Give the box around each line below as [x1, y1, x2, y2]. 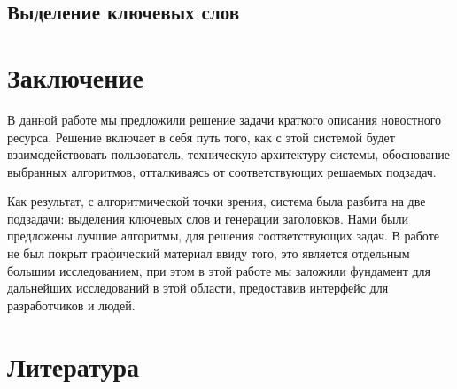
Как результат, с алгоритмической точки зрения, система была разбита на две [7, 192, 426, 210]
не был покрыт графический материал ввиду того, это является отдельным [7, 244, 410, 263]
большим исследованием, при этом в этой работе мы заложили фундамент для [7, 261, 430, 279]
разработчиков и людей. [7, 295, 136, 314]
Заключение [7, 58, 143, 95]
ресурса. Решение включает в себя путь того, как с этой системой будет [7, 127, 395, 146]
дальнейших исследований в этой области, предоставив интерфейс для [7, 278, 389, 297]
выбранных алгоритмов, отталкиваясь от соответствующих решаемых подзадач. [7, 162, 437, 180]
